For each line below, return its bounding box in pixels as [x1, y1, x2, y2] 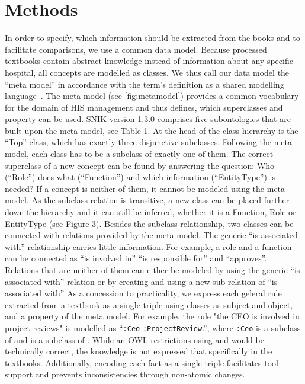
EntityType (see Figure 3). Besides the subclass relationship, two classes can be [5, 217, 294, 229]
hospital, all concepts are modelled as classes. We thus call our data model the [5, 66, 290, 78]
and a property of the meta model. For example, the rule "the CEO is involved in [5, 310, 300, 322]
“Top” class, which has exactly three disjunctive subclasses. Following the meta [5, 136, 292, 148]
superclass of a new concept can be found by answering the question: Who [5, 159, 275, 171]
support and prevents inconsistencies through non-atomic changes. [5, 368, 245, 380]
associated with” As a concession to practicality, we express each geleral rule [5, 287, 282, 299]
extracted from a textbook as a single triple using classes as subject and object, [5, 298, 293, 311]
